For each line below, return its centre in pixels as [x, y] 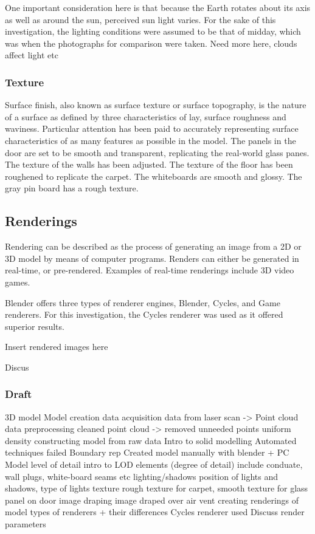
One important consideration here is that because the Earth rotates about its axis [158, 7]
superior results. [35, 326]
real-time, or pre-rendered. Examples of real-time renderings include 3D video [150, 270]
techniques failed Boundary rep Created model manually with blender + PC [147, 452]
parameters [26, 524]
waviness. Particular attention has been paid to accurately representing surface [152, 128]
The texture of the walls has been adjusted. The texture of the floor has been [149, 164]
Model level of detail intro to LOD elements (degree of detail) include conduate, [154, 464]
